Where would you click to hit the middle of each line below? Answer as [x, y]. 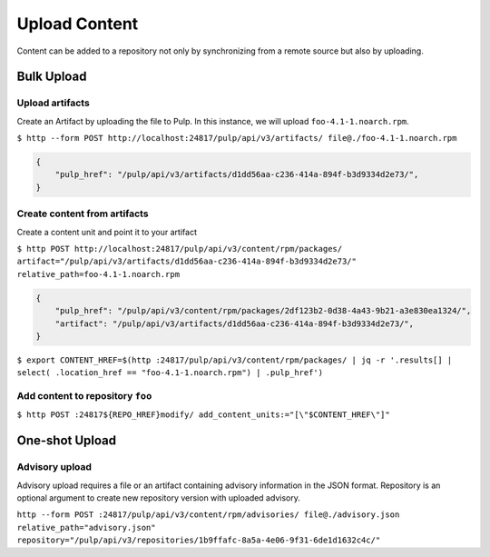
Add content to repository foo [84, 396]
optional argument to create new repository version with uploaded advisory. [159, 497]
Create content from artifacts [83, 214]
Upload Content [78, 24]
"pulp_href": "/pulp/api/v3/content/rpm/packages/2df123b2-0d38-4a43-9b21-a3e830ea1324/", [263, 311]
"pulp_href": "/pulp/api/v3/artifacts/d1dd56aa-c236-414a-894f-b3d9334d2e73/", [237, 174]
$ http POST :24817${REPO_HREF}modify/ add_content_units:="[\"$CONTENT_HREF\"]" [203, 415]
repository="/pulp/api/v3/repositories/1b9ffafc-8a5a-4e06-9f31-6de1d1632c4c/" [199, 540]
